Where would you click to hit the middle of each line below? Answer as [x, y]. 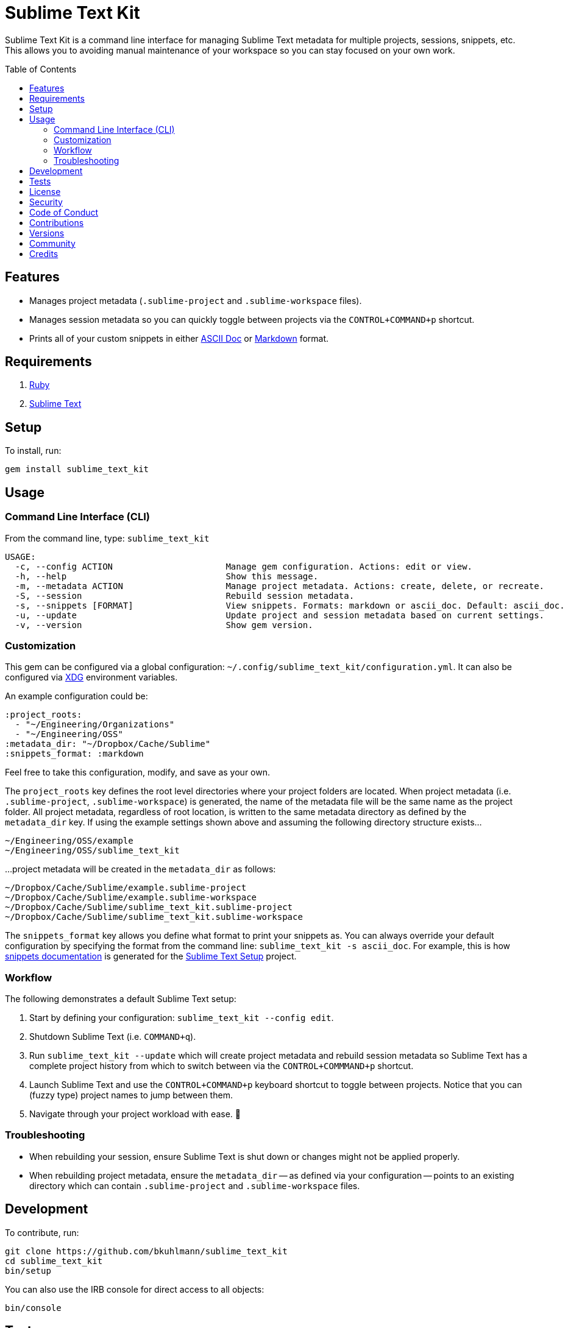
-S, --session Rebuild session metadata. [185, 595]
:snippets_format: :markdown [74, 754]
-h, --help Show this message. [167, 576]
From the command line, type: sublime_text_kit [107, 538]
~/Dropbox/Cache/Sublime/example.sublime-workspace [131, 898]
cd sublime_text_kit [54, 1261]
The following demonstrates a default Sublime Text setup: [121, 999]
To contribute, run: [42, 1232]
